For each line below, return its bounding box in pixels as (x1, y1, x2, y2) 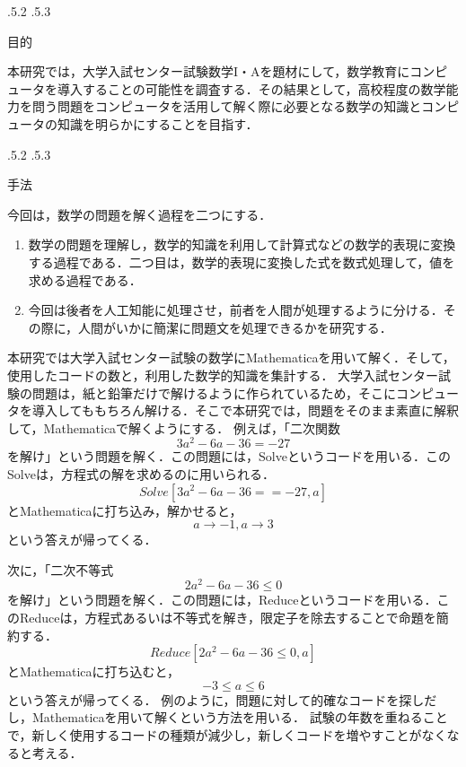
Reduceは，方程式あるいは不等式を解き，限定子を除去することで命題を (19, 608, 436, 626)
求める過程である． (28, 270, 142, 289)
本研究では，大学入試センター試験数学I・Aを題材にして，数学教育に (7, 62, 410, 81)
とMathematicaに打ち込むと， (7, 662, 180, 681)
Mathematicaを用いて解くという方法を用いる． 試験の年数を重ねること (31, 708, 448, 727)
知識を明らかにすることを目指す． (57, 114, 259, 133)
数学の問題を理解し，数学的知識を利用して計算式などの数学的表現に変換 (28, 235, 456, 254)
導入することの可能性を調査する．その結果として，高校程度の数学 (57, 79, 446, 98)
